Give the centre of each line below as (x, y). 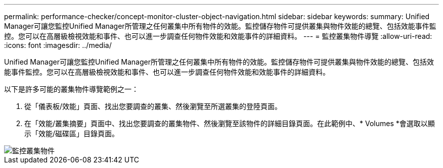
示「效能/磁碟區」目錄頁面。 (72, 133)
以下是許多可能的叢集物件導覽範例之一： (71, 89)
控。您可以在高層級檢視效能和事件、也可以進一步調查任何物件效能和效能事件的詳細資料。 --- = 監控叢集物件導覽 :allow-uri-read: (218, 36)
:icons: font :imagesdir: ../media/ (58, 45)
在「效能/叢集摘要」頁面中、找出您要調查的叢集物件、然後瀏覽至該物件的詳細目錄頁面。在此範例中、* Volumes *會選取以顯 (230, 123)
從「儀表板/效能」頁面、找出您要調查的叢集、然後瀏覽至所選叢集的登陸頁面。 (153, 106)
